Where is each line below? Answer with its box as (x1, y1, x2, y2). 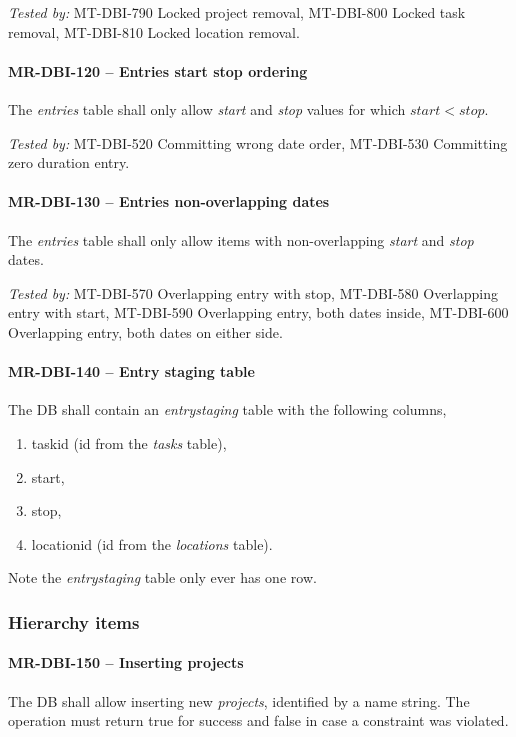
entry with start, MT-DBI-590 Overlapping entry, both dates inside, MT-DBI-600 (8, 302, 509, 323)
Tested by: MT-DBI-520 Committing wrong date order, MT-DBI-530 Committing (8, 132, 508, 153)
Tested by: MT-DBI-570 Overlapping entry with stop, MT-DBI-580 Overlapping (8, 282, 498, 303)
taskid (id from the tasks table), (31, 432, 227, 453)
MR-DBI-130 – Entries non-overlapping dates (8, 191, 330, 212)
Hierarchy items (8, 609, 140, 634)
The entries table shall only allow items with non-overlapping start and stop (8, 229, 474, 250)
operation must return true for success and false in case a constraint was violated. (8, 710, 509, 731)
